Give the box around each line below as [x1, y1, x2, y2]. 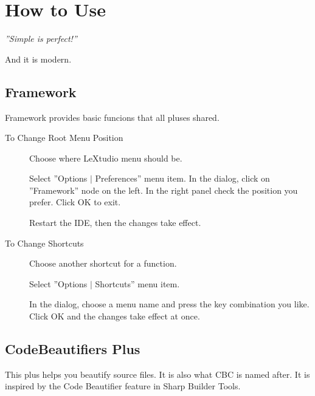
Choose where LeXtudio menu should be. [29, 151, 182, 164]
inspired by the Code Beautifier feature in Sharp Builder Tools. [5, 380, 241, 392]
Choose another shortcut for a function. [29, 257, 177, 270]
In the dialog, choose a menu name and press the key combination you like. [29, 298, 310, 310]
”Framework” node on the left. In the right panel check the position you [29, 183, 298, 196]
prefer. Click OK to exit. [29, 196, 121, 208]
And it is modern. [5, 52, 72, 65]
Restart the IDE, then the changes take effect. [29, 216, 201, 229]
